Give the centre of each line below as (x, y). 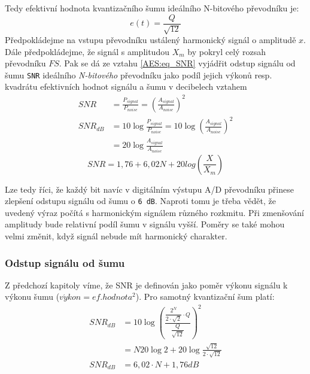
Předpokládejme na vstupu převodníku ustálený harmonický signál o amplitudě (151, 40)
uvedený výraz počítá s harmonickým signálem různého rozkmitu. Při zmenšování (154, 212)
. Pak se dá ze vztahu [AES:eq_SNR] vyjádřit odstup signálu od (177, 63)
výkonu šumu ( (32, 297)
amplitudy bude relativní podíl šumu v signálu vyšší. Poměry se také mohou (145, 224)
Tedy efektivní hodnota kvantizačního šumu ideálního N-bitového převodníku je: (152, 8)
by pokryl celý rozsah (227, 51)
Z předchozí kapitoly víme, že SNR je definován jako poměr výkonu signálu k (146, 285)
